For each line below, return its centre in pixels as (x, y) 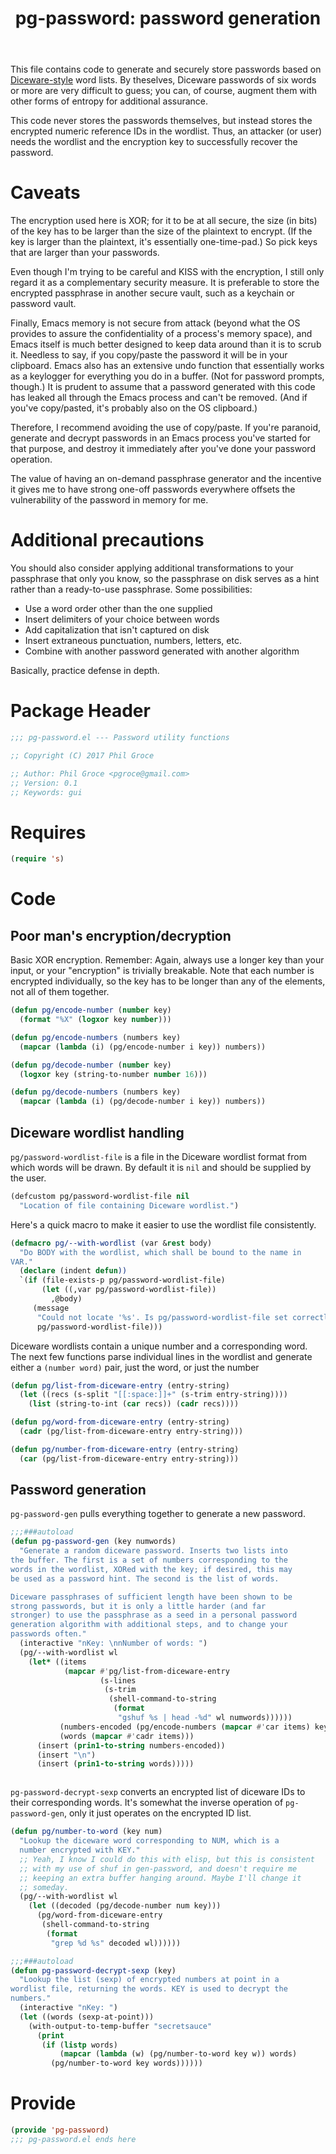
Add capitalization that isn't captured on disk (117, 630)
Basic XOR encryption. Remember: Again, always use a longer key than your (167, 960)
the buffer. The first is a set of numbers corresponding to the (149, 1560)
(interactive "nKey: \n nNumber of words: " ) (113, 1643)
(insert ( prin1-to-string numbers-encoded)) (131, 1745)
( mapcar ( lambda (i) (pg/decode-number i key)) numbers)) (143, 1102)
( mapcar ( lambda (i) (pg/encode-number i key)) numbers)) (143, 1047)
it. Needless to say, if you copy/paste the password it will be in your (149, 355)
